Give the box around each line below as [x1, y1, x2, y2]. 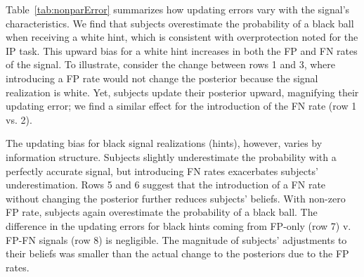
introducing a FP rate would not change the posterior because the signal [6, 70, 318, 85]
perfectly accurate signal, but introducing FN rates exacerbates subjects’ [6, 163, 318, 178]
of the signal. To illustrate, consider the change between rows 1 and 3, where [6, 57, 336, 72]
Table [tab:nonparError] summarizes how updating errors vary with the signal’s [6, 2, 350, 16]
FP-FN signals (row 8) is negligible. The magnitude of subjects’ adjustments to [6, 232, 347, 247]
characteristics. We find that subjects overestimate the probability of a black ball [6, 15, 354, 30]
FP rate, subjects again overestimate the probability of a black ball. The [6, 205, 318, 219]
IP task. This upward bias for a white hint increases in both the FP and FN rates [6, 43, 358, 58]
